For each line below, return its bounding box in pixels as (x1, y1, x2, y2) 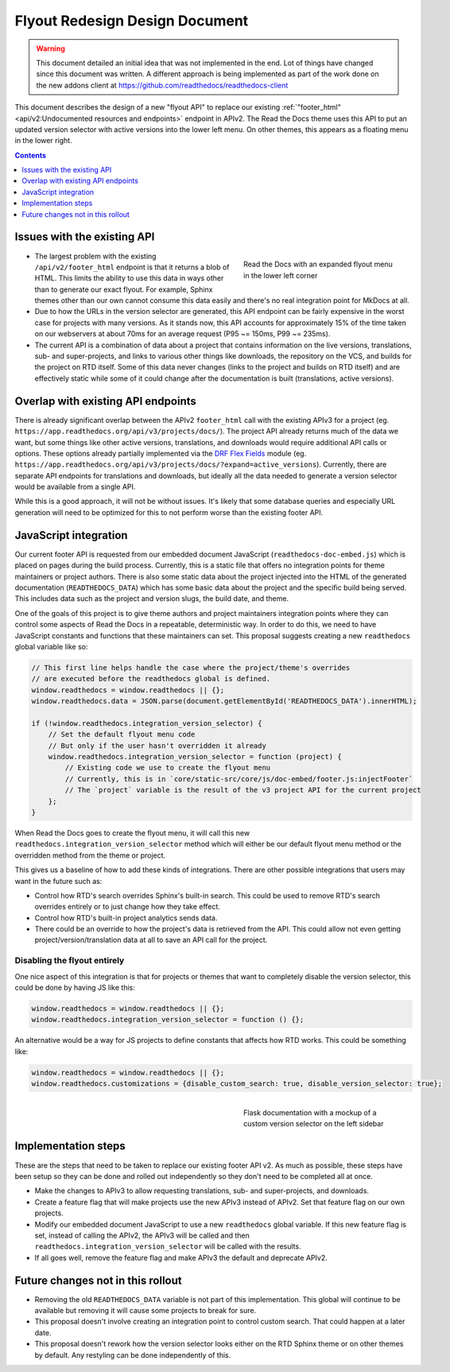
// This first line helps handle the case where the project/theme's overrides (31, 663, 351, 672)
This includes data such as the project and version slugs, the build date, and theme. (14, 594, 289, 603)
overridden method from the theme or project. (14, 851, 166, 860)
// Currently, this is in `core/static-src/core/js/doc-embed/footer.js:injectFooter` (64, 774, 413, 783)
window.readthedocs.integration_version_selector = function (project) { (48, 752, 342, 761)
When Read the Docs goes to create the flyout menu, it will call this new (14, 827, 250, 838)
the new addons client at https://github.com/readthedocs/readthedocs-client (36, 80, 289, 90)
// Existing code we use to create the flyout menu (64, 763, 271, 773)
